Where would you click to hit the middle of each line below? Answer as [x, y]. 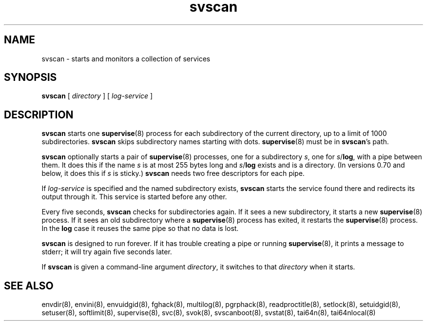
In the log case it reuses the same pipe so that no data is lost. [140, 229]
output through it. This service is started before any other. [134, 197]
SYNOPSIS [30, 77]
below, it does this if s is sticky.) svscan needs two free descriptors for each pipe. [173, 173]
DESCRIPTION [39, 115]
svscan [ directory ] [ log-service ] [97, 96]
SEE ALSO [29, 286]
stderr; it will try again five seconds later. [107, 252]
